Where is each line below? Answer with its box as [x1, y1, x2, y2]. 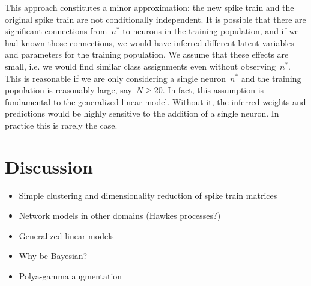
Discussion [5, 154, 93, 178]
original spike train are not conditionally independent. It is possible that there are [5, 13, 306, 25]
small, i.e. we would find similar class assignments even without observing [5, 59, 276, 72]
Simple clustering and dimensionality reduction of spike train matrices [19, 189, 277, 201]
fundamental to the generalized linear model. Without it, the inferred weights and [5, 95, 306, 108]
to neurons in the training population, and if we [122, 25, 299, 37]
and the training [241, 71, 301, 84]
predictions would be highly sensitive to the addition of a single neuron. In [5, 107, 279, 120]
